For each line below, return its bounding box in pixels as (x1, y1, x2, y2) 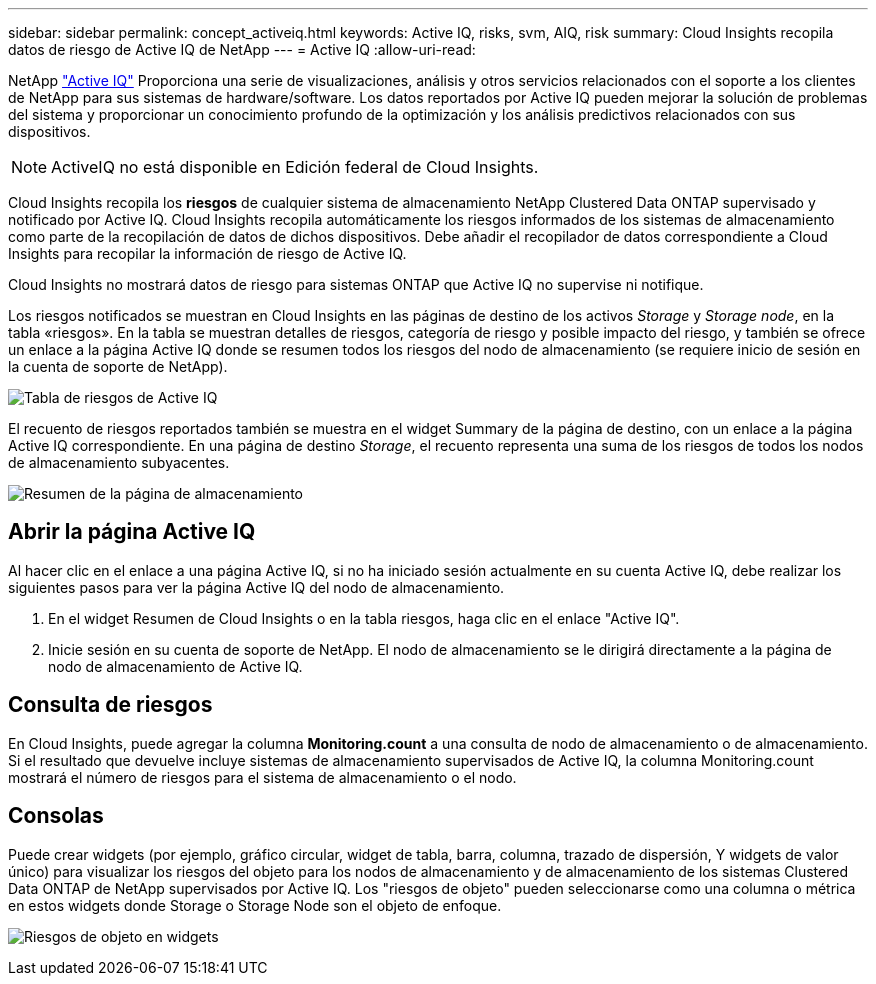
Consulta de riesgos (8, 692, 213, 718)
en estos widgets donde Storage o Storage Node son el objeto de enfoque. (8, 896, 502, 914)
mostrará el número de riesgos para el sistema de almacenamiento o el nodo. (8, 768, 517, 786)
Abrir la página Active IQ (8, 519, 256, 545)
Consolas (8, 803, 104, 829)
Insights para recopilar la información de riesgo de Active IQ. (8, 245, 407, 262)
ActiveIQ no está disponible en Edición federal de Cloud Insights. (51, 157, 539, 177)
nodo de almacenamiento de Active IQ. (48, 657, 303, 675)
